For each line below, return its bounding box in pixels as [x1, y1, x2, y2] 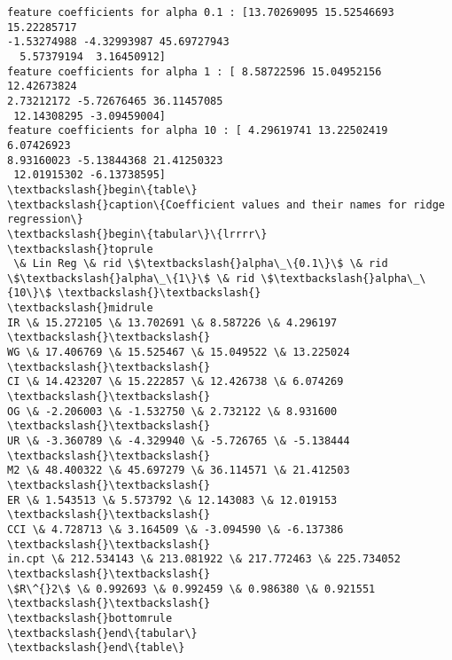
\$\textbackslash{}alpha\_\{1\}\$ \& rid [7, 271, 255, 285]
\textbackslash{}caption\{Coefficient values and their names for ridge [7, 198, 445, 211]
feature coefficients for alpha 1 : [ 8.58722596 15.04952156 [7, 65, 382, 78]
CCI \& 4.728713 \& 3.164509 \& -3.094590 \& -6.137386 [7, 522, 344, 536]
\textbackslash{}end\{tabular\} [7, 626, 198, 640]
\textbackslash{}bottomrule [7, 611, 173, 625]
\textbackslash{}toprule [7, 242, 153, 255]
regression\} [7, 213, 83, 226]
